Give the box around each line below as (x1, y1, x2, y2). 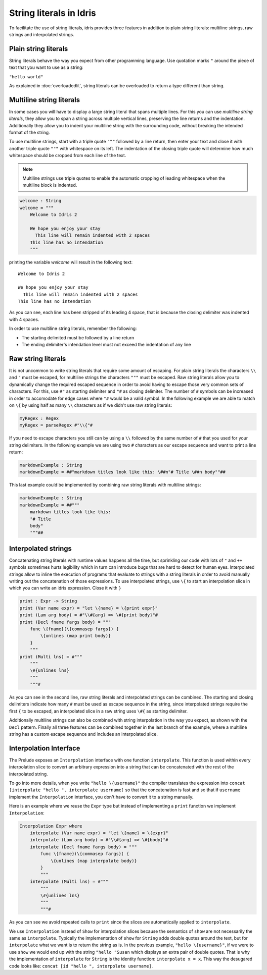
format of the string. (9, 129, 50, 136)
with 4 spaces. (9, 316, 40, 322)
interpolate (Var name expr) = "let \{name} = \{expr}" (30, 830, 169, 836)
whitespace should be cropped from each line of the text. (9, 153, 126, 159)
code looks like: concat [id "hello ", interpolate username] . (9, 963, 153, 969)
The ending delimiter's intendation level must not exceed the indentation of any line (21, 342, 191, 348)
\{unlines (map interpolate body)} (50, 858, 137, 864)
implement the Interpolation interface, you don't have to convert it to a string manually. (9, 794, 194, 800)
